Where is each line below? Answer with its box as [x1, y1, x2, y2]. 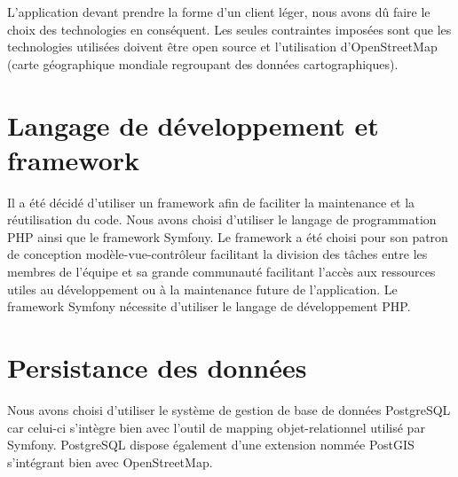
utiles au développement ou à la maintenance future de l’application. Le [7, 279, 398, 298]
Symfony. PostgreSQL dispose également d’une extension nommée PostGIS [7, 435, 415, 454]
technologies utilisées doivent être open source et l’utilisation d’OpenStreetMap [7, 37, 438, 56]
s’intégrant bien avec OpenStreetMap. [7, 452, 213, 471]
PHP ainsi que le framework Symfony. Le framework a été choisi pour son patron [7, 227, 448, 246]
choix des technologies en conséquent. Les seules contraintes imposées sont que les [7, 20, 452, 38]
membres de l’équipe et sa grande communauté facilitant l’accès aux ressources [7, 262, 436, 281]
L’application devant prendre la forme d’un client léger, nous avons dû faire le [7, 3, 430, 20]
